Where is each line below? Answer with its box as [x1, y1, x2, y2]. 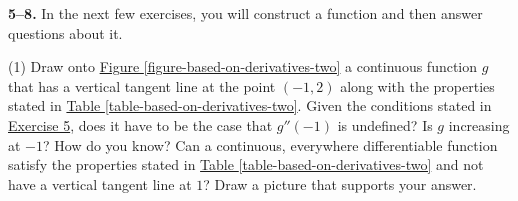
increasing [448, 114, 510, 135]
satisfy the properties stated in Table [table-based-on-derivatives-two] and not [8, 154, 484, 175]
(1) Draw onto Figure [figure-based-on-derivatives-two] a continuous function [8, 56, 478, 77]
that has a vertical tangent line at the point [8, 75, 276, 96]
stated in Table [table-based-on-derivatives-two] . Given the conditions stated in [8, 95, 492, 116]
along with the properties [340, 75, 495, 96]
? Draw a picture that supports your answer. [203, 173, 477, 194]
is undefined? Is [337, 114, 433, 135]
